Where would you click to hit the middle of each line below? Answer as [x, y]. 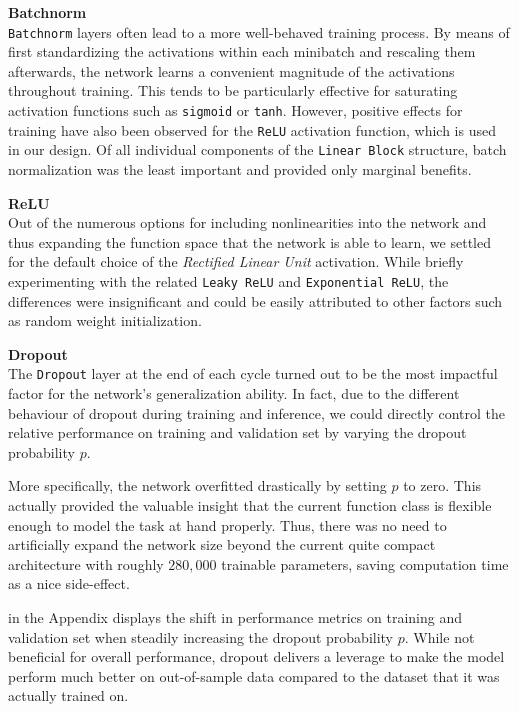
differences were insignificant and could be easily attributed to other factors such [255, 300]
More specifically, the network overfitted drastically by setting [197, 485]
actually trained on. [68, 695]
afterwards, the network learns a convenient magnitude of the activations [231, 70]
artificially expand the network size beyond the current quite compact [222, 544]
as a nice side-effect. [69, 583]
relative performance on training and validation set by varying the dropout [237, 432]
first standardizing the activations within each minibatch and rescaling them [242, 51]
